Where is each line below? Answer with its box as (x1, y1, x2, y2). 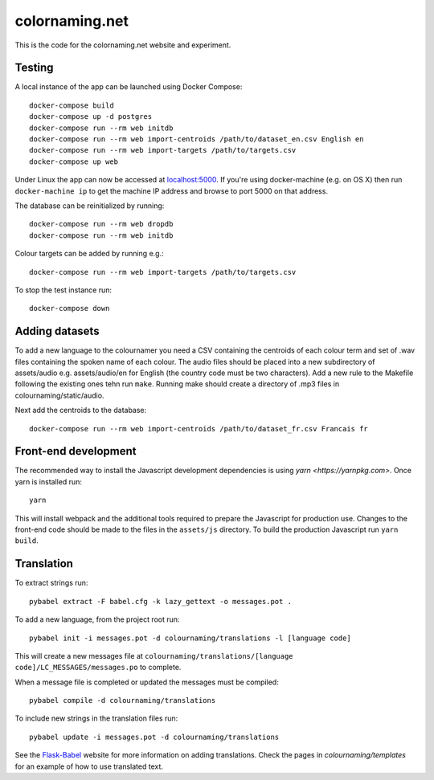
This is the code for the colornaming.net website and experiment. (14, 40, 231, 50)
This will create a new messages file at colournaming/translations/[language (14, 651, 293, 660)
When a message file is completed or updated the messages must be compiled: (14, 677, 279, 687)
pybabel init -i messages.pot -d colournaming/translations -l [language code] (29, 633, 351, 643)
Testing (14, 61, 54, 75)
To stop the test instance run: (14, 285, 113, 295)
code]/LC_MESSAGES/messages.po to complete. (14, 663, 182, 672)
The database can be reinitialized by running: (14, 201, 165, 210)
